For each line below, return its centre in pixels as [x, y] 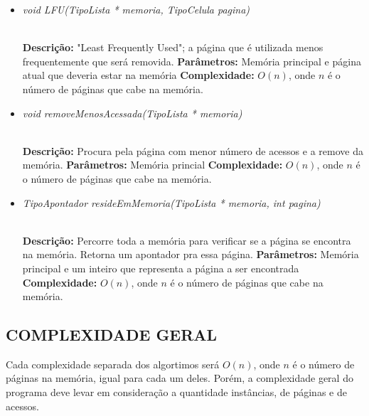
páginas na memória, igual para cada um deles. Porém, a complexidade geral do [180, 378]
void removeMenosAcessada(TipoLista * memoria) [132, 113]
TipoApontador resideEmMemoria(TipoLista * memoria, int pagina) [171, 202]
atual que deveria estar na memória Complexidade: [138, 75]
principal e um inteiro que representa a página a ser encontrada [161, 268]
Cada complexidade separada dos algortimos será [113, 364]
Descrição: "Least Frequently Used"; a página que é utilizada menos [173, 47]
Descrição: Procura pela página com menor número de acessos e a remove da [193, 150]
